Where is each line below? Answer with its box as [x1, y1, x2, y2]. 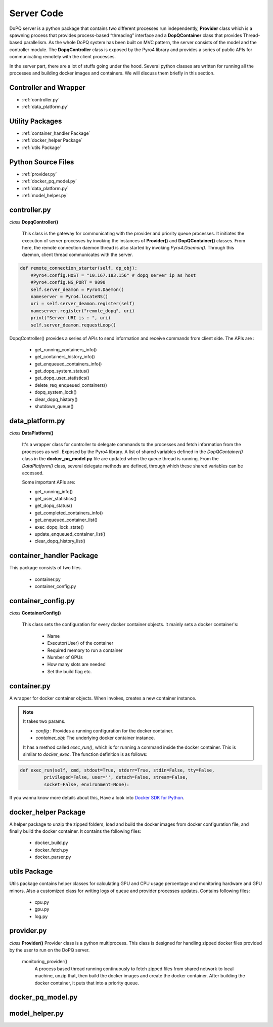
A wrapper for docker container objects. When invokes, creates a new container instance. [9, 695, 197, 701]
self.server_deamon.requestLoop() [30, 322, 116, 328]
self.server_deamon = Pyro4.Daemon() [30, 286, 124, 292]
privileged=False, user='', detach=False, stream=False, [43, 775, 188, 780]
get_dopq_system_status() [34, 368, 89, 374]
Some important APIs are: [22, 479, 75, 485]
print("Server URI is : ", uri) [30, 315, 111, 321]
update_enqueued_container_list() [34, 531, 106, 537]
